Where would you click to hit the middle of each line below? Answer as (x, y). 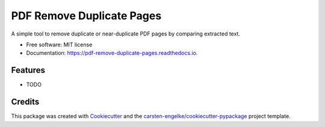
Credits (25, 102)
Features (28, 70)
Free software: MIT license (59, 45)
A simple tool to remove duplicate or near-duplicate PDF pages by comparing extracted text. (126, 34)
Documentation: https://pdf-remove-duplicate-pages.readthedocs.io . (112, 53)
